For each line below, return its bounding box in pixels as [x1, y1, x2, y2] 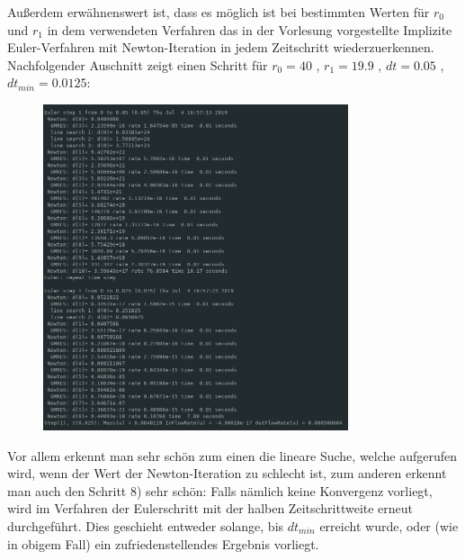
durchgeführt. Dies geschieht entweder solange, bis [7, 516, 284, 535]
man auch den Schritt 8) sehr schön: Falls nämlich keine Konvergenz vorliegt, [7, 481, 433, 500]
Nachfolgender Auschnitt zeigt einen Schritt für [7, 55, 268, 74]
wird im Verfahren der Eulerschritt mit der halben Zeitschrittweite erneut [7, 499, 414, 518]
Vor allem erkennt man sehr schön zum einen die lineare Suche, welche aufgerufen [7, 446, 458, 465]
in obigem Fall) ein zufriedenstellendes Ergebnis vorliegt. [7, 534, 319, 553]
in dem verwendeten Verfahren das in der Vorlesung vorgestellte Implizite [47, 20, 452, 39]
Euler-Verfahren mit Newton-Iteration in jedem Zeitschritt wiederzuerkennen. [7, 38, 434, 57]
